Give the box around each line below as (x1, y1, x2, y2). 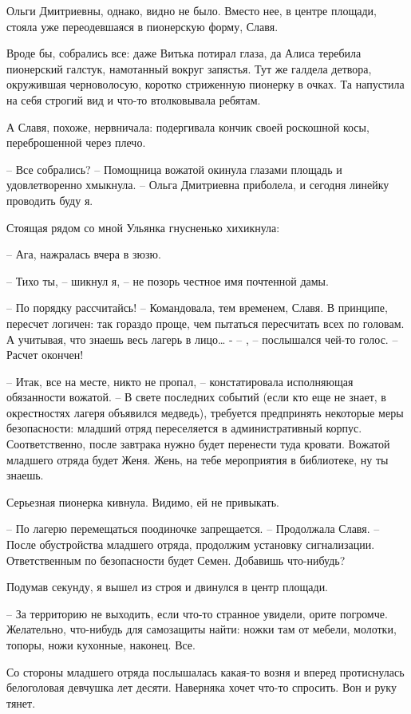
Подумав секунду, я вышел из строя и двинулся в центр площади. (6, 578, 329, 595)
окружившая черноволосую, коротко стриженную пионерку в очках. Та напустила (6, 76, 405, 93)
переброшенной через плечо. (6, 134, 146, 151)
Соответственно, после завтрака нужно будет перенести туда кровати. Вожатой (6, 436, 390, 452)
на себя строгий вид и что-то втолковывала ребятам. (6, 91, 261, 108)
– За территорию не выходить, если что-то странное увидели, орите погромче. (6, 605, 388, 621)
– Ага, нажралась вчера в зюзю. (6, 246, 161, 262)
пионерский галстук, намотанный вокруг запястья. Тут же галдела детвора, (6, 60, 372, 77)
